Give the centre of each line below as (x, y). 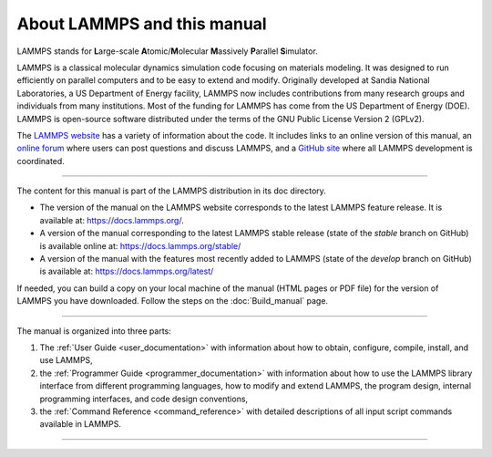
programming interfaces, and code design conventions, (144, 399)
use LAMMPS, (66, 360)
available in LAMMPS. (81, 424)
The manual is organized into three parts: (94, 331)
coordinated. (41, 161)
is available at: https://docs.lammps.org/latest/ (127, 271)
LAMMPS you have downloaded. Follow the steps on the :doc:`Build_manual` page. (172, 301)
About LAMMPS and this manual (142, 24)
